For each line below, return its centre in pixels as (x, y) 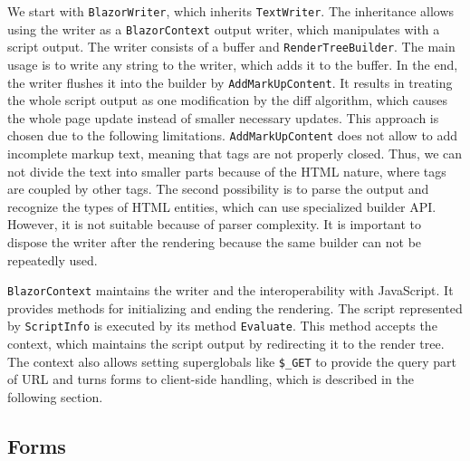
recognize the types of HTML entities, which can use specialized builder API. (222, 206)
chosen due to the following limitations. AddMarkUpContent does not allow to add (233, 135)
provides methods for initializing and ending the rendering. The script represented (235, 307)
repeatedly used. (53, 259)
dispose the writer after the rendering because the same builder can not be (215, 242)
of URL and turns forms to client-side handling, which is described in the (211, 379)
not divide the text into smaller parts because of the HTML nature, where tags (227, 171)
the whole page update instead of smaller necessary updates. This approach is (223, 117)
